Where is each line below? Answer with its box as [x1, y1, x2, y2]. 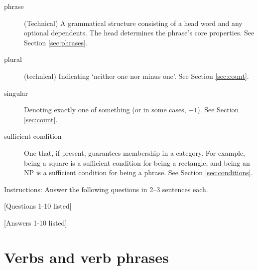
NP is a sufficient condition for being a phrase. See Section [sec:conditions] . [24, 167, 253, 178]
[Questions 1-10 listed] [4, 201, 72, 211]
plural [4, 54, 22, 64]
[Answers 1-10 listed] [4, 217, 67, 228]
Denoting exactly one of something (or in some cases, [24, 104, 186, 115]
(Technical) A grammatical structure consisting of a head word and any [24, 17, 243, 28]
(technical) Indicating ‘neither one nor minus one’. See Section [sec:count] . [24, 70, 249, 81]
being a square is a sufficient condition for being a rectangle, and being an [24, 157, 250, 168]
